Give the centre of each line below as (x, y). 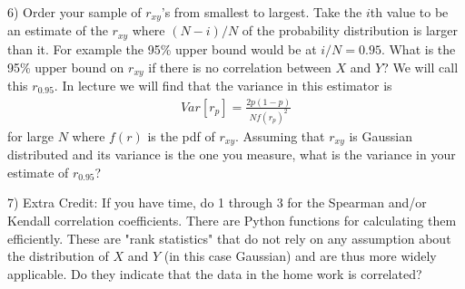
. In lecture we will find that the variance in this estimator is (223, 85)
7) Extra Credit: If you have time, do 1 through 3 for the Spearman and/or (217, 202)
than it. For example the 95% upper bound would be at (162, 48)
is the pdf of (181, 135)
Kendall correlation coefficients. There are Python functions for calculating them (232, 220)
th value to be (409, 12)
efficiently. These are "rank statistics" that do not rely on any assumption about (229, 238)
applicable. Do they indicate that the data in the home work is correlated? (215, 273)
